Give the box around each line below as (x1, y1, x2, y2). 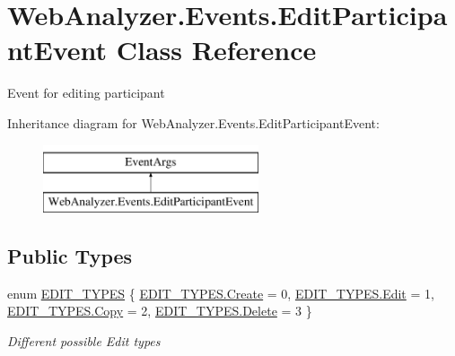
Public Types (7, 242, 133, 270)
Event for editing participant (7, 83, 165, 102)
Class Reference (116, 31, 317, 68)
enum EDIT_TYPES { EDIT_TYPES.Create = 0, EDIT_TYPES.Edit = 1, (7, 283, 434, 302)
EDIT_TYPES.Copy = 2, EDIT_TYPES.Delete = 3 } (7, 301, 312, 320)
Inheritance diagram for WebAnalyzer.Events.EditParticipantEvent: (7, 113, 380, 132)
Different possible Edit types (7, 332, 161, 351)
